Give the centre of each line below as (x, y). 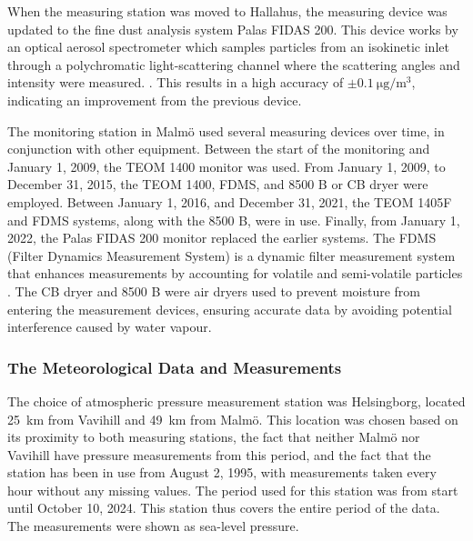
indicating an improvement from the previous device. (155, 100)
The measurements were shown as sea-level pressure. (153, 526)
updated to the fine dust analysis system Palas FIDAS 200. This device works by (233, 29)
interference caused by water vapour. (110, 327)
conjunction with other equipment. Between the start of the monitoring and (219, 149)
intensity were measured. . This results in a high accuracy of (176, 82)
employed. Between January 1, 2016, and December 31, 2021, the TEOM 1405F (230, 201)
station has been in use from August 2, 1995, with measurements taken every (222, 472)
